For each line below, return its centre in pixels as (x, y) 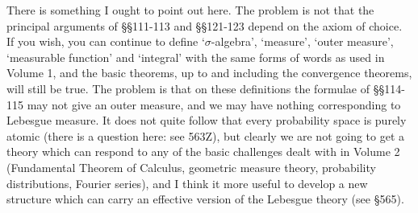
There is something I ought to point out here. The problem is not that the (190, 10)
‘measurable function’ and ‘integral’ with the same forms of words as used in (196, 57)
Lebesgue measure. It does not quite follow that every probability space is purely (207, 120)
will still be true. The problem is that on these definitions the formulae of (188, 88)
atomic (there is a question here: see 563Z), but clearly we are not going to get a (206, 135)
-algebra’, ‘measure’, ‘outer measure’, (302, 41)
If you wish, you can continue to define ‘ (106, 41)
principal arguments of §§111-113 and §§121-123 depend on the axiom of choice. (205, 25)
